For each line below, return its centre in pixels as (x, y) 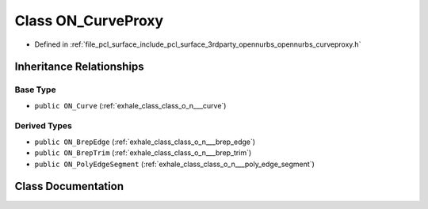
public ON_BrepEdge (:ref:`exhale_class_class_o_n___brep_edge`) (145, 142)
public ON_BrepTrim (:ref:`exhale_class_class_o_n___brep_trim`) (143, 153)
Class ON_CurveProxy (89, 21)
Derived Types (44, 126)
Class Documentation (69, 186)
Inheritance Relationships (79, 67)
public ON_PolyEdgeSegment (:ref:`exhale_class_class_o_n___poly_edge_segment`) (174, 164)
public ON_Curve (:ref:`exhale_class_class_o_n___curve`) (130, 105)
